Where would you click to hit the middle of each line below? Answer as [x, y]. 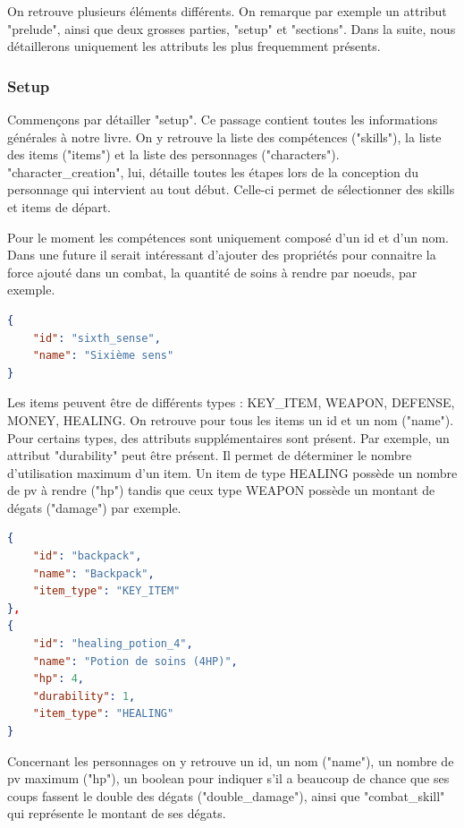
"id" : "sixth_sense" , [97, 338]
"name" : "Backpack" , [93, 573]
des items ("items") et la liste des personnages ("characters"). [173, 154]
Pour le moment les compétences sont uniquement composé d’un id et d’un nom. [228, 237]
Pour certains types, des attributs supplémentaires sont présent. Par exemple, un [228, 437]
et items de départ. [59, 206]
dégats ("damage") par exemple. [94, 507]
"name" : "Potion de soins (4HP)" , [135, 661]
